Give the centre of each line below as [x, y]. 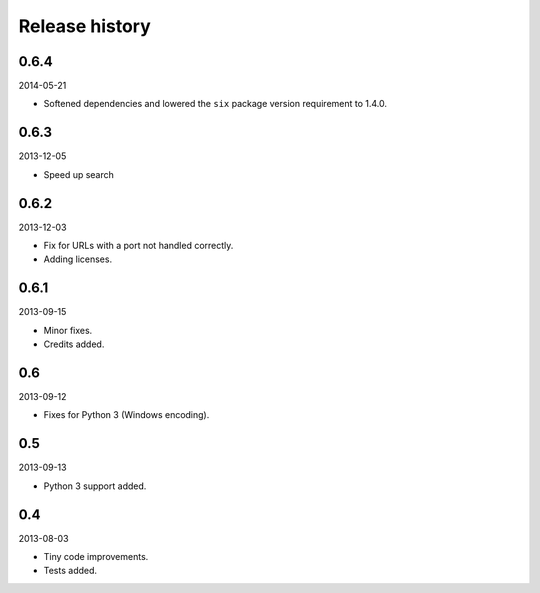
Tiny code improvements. [96, 557]
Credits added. [74, 344]
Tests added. [70, 571]
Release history [85, 26]
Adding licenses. [78, 259]
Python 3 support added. [95, 486]
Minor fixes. [68, 330]
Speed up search [79, 174]
